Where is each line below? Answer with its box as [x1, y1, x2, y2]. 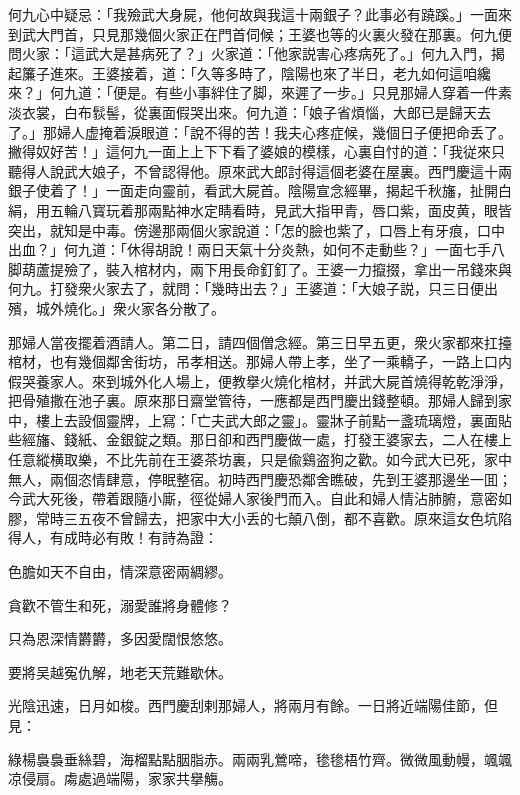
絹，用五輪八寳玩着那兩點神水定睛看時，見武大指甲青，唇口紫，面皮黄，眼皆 [8, 199, 512, 220]
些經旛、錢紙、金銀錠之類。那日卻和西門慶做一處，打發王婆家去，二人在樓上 [8, 429, 512, 450]
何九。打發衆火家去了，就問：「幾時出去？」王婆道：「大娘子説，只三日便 [8, 278, 484, 299]
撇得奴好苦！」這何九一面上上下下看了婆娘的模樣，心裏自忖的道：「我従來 [8, 141, 491, 162]
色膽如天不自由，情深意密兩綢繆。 [8, 561, 232, 582]
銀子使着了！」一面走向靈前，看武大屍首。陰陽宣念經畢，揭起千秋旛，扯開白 [8, 180, 512, 201]
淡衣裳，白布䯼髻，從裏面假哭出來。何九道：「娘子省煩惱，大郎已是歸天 [8, 101, 477, 122]
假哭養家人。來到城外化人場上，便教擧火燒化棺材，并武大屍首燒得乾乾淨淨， [8, 370, 512, 391]
